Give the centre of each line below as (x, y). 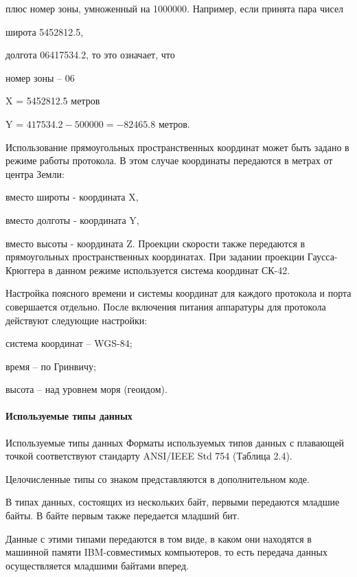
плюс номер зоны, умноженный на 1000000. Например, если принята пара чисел (175, 8)
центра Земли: (35, 173)
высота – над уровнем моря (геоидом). (87, 389)
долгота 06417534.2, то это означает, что (90, 55)
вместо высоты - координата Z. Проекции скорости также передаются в (156, 243)
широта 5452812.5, (45, 31)
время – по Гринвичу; (51, 366)
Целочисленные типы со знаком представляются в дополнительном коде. (158, 478)
